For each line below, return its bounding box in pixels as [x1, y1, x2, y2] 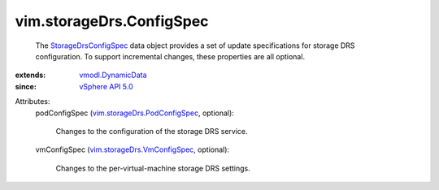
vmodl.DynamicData [79, 70, 147, 80]
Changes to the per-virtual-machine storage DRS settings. [55, 163, 251, 173]
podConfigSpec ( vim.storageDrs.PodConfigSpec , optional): [35, 108, 235, 118]
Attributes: [15, 97, 50, 106]
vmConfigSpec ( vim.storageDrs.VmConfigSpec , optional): [35, 145, 230, 154]
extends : [15, 70, 46, 80]
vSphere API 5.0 [79, 81, 133, 91]
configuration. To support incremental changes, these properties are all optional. [35, 51, 305, 61]
